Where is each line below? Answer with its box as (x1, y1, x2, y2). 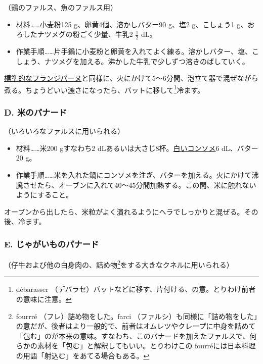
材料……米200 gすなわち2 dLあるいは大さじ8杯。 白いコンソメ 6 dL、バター (16, 142, 258, 153)
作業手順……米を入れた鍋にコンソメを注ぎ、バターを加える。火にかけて (16, 170, 252, 180)
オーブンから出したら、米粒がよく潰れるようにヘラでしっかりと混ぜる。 (4, 206, 244, 217)
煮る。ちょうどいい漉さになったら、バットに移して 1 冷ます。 (4, 83, 205, 95)
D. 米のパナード (4, 106, 67, 118)
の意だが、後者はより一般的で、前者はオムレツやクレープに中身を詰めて (16, 321, 256, 331)
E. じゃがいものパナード (4, 237, 99, 250)
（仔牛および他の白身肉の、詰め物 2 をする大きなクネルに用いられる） (4, 258, 234, 270)
